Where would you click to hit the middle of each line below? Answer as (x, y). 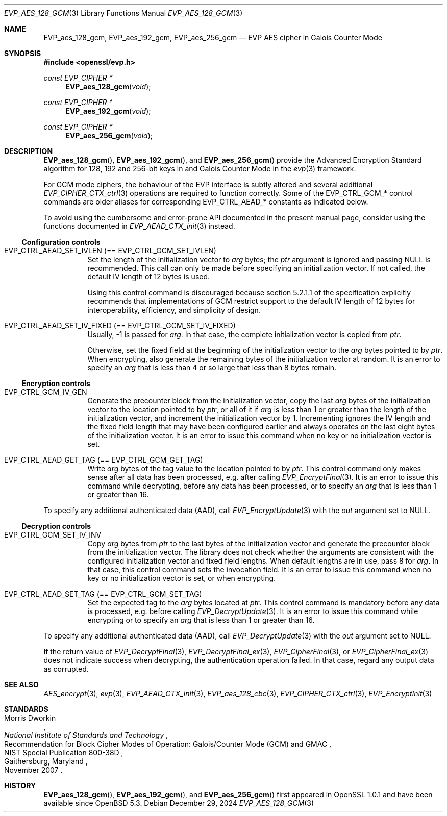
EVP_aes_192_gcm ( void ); (108, 111)
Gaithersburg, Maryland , (46, 761)
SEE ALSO (21, 685)
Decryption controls (56, 526)
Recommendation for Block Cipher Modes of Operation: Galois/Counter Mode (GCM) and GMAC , (168, 744)
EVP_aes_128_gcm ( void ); (108, 86)
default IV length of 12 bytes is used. (149, 277)
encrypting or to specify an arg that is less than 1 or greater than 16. (201, 620)
